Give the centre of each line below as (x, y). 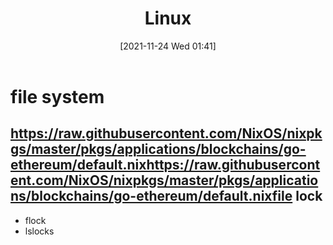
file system (57, 96)
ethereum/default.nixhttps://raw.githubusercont (165, 165)
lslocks (39, 231)
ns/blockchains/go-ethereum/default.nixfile (151, 196)
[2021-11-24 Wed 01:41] (168, 46)
